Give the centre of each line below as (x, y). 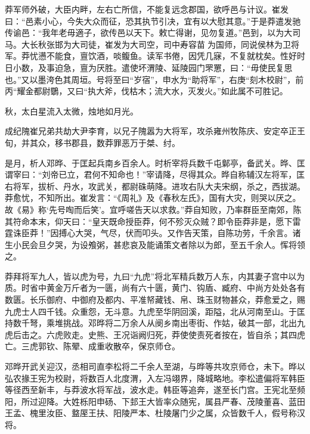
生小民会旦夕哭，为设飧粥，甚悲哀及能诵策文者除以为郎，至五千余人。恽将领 (155, 244)
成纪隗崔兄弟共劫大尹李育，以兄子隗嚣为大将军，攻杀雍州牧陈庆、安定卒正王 (155, 131)
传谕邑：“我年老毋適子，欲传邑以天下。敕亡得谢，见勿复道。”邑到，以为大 (149, 32)
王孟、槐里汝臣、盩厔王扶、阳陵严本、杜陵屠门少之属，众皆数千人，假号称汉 (155, 413)
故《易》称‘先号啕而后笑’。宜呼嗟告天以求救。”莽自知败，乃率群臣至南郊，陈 (153, 209)
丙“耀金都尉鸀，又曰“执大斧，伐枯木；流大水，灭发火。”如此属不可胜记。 (146, 91)
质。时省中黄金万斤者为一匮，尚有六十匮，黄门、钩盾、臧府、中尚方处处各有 (155, 288)
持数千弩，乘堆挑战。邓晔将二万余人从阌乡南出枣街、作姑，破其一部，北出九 (155, 323)
